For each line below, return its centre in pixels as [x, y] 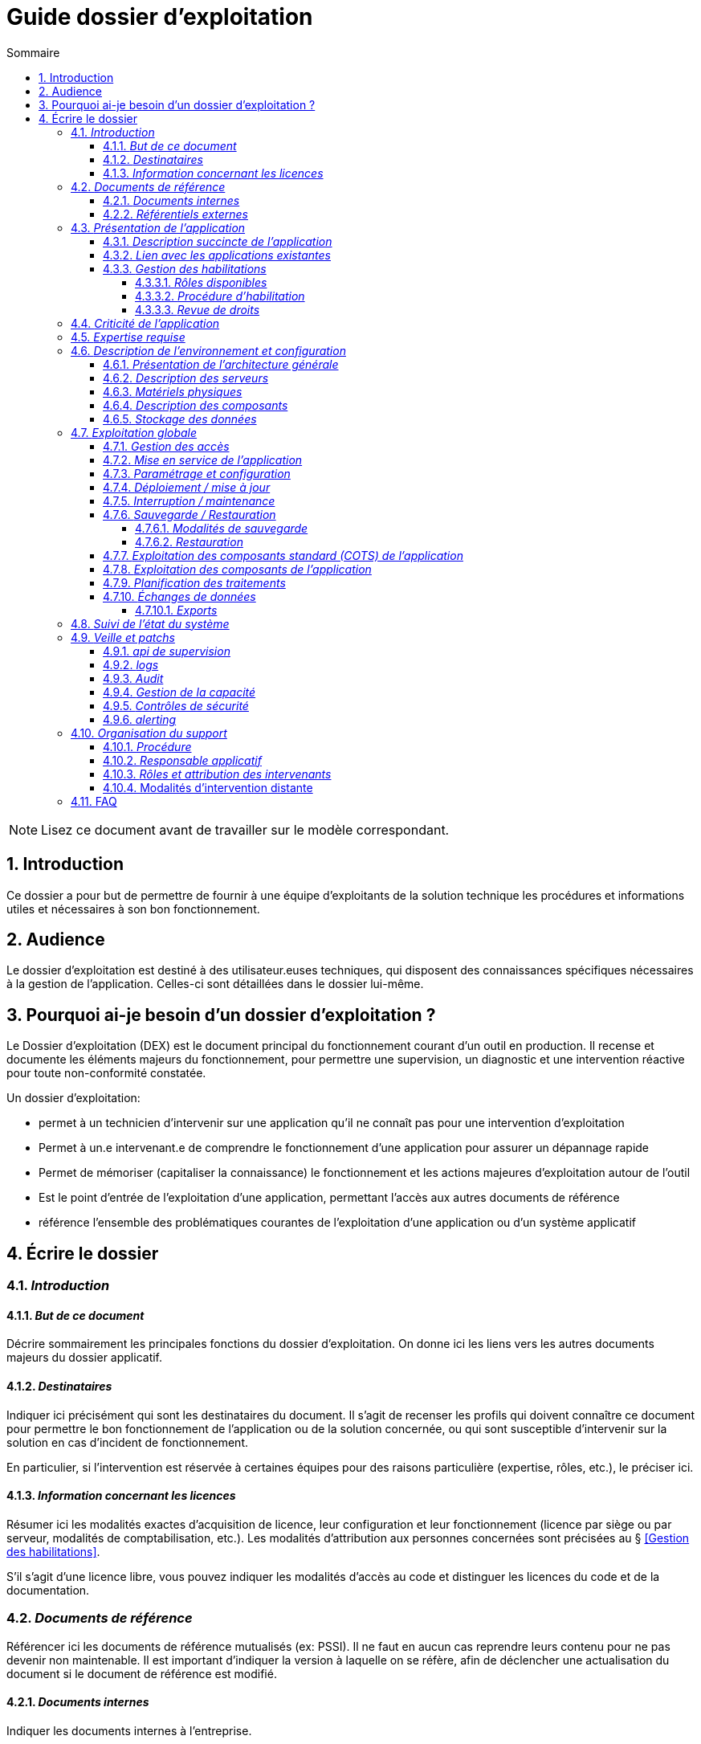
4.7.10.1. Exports [176, 610]
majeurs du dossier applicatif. [85, 1358]
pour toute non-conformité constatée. [106, 1073]
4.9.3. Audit [133, 678]
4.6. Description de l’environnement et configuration [208, 350]
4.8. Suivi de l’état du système [150, 623]
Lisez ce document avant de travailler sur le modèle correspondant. [245, 829]
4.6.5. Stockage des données [180, 419]
